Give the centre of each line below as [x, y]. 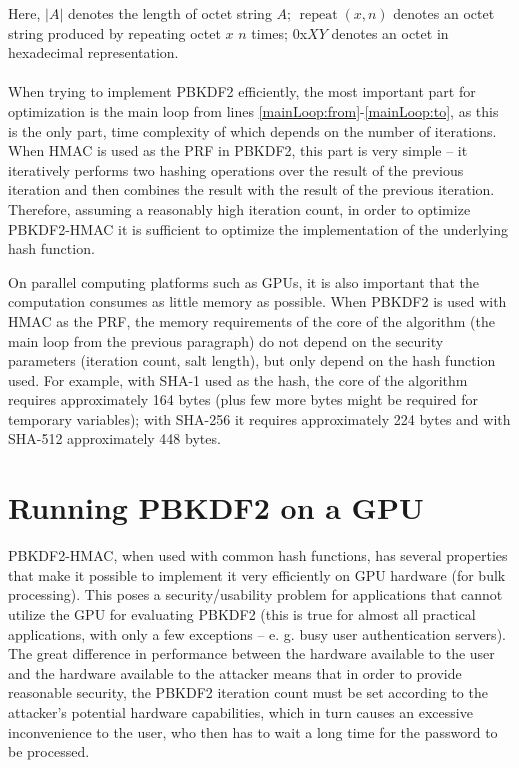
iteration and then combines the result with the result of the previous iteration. [251, 189]
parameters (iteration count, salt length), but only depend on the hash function [252, 360]
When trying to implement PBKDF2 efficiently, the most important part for [242, 91]
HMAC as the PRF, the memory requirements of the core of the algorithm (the [252, 320]
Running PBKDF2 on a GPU [216, 507]
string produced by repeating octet [114, 32]
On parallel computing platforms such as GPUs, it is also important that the [244, 281]
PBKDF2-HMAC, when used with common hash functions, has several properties [258, 555]
